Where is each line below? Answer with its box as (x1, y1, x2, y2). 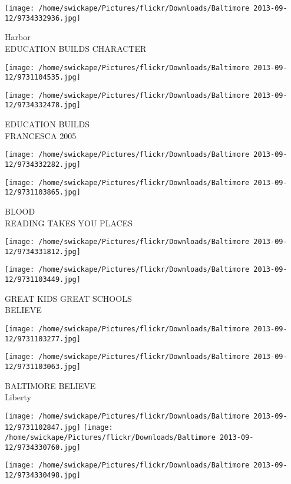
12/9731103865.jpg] (5, 188, 81, 197)
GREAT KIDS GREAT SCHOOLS (5, 292, 132, 304)
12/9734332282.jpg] (5, 160, 81, 169)
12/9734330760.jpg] (5, 443, 81, 452)
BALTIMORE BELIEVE (5, 379, 96, 391)
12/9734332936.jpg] (5, 14, 81, 22)
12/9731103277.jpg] (5, 334, 81, 343)
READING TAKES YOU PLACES (5, 216, 133, 229)
